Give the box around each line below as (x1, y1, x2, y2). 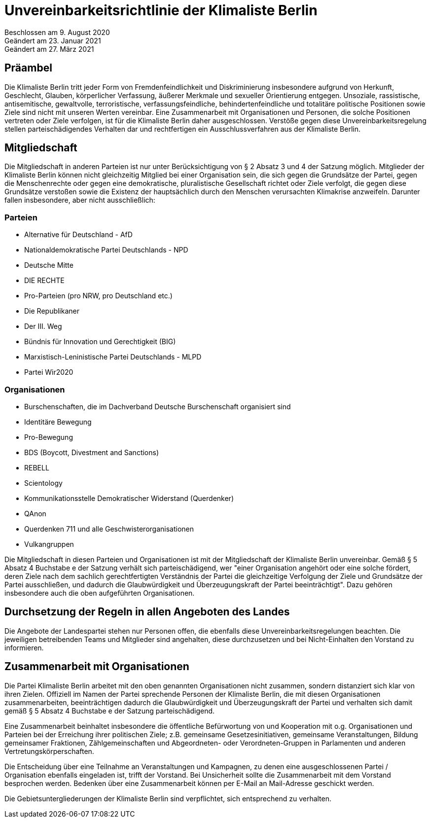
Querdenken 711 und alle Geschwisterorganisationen (24, 524, 194, 533)
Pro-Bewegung (24, 432, 73, 441)
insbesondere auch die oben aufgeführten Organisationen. (4, 588, 195, 597)
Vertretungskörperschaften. (4, 747, 94, 755)
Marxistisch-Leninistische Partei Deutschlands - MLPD (24, 353, 202, 361)
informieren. (4, 643, 44, 652)
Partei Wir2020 (24, 368, 73, 377)
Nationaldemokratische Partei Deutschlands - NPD (24, 246, 188, 254)
